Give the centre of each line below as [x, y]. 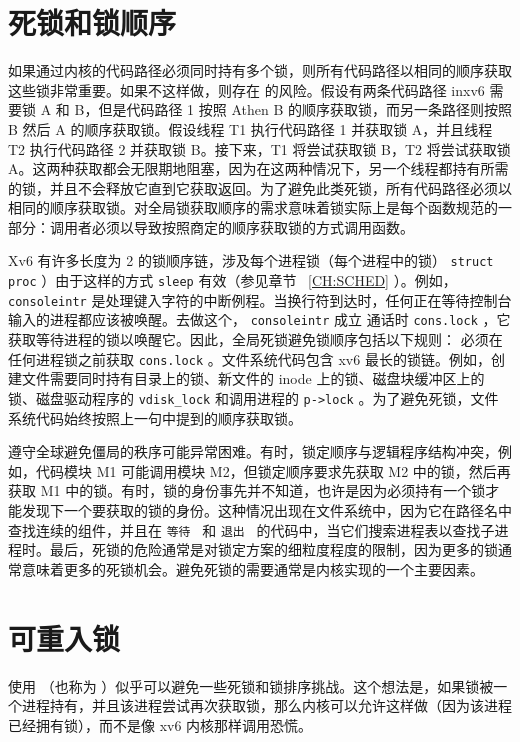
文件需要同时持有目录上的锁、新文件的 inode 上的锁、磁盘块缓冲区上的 [253, 378]
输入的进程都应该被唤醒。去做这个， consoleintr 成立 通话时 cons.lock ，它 [259, 319]
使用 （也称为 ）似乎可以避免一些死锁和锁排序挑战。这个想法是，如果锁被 [251, 685]
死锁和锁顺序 [92, 22]
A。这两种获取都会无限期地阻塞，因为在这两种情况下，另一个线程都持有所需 [258, 168]
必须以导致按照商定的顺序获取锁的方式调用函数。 [252, 226]
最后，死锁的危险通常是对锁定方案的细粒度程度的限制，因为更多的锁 [273, 549]
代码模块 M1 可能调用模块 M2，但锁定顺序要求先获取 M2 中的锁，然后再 [273, 470]
